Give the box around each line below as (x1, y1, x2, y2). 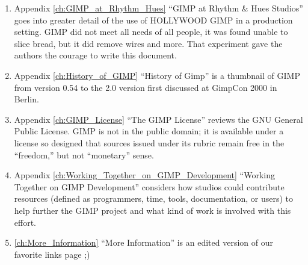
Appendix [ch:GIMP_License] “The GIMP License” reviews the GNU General (14, 113, 303, 125)
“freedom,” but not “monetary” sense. (14, 148, 154, 161)
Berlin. (14, 93, 39, 105)
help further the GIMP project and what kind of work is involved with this (14, 204, 291, 216)
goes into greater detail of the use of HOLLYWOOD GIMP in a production (14, 13, 293, 26)
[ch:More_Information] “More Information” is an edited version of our (14, 236, 273, 249)
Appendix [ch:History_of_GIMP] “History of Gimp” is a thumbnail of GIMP (14, 69, 300, 81)
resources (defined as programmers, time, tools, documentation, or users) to (14, 192, 293, 205)
